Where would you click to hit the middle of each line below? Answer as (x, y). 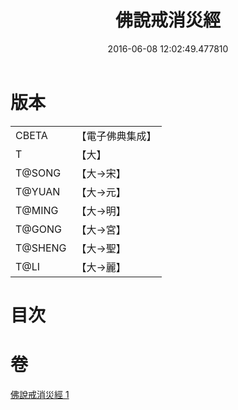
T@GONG (38, 229)
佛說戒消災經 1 (40, 394)
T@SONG (38, 173)
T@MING (37, 210)
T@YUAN (38, 191)
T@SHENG (41, 248)
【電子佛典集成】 (116, 136)
